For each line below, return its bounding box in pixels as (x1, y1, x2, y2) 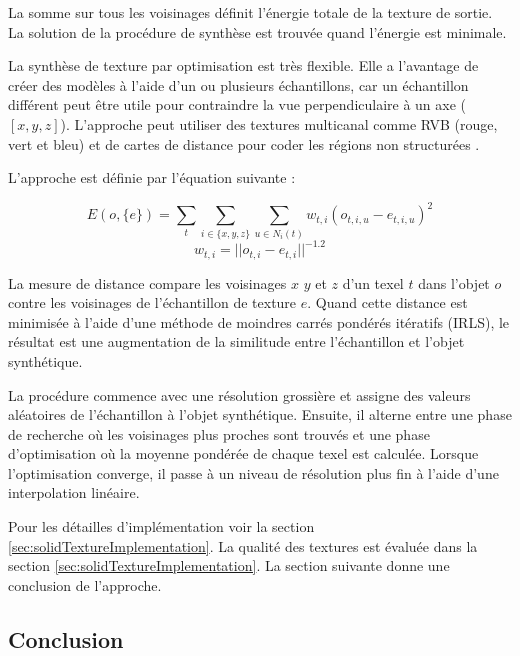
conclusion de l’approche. (8, 574, 162, 595)
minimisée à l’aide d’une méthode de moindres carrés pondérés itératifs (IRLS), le (8, 311, 510, 332)
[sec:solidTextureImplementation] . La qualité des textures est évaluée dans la (8, 535, 478, 556)
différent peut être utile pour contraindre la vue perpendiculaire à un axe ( (8, 94, 467, 115)
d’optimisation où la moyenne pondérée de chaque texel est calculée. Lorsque (8, 443, 479, 464)
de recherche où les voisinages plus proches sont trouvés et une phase (8, 423, 430, 444)
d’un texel (342, 272, 404, 293)
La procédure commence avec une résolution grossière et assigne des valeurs (8, 384, 471, 405)
